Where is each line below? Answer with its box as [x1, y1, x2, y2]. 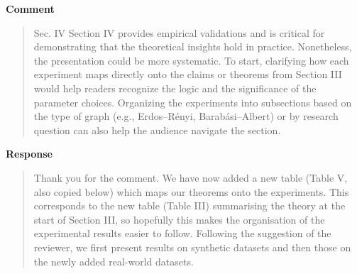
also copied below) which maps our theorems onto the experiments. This [33, 184, 349, 199]
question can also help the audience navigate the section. [33, 122, 281, 137]
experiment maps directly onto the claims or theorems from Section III [33, 67, 342, 82]
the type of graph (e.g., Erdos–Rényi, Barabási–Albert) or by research [33, 109, 339, 124]
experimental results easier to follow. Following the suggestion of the [33, 226, 331, 241]
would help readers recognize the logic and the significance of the [33, 80, 317, 95]
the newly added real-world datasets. [33, 253, 194, 268]
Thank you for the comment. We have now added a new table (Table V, [33, 170, 348, 185]
